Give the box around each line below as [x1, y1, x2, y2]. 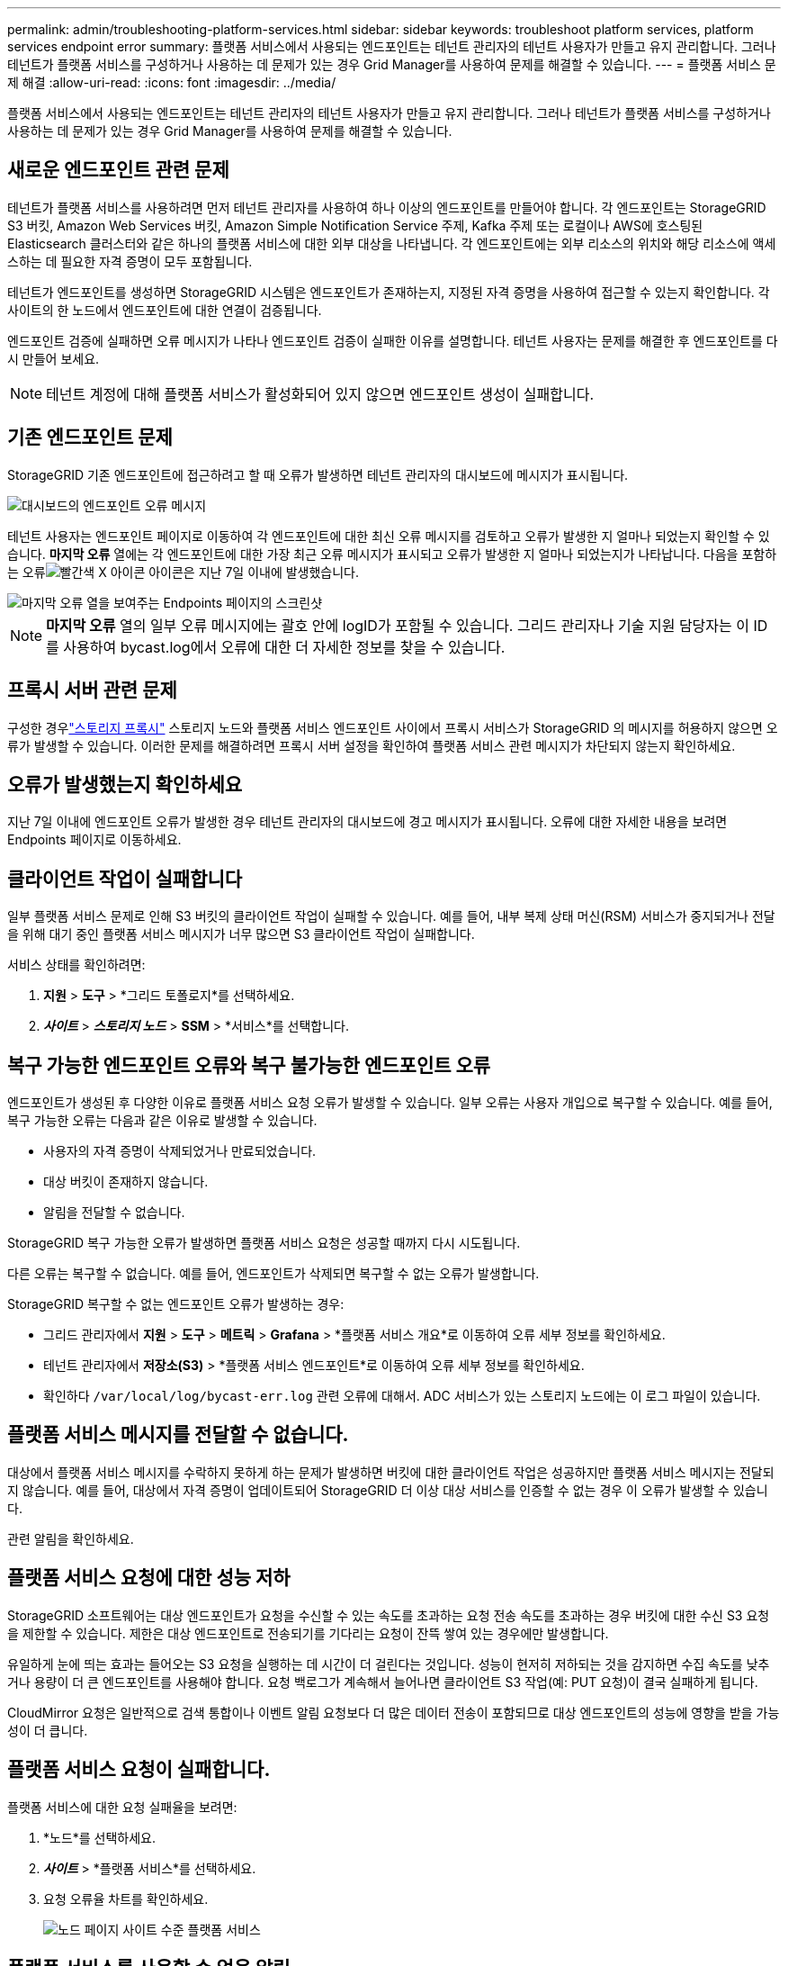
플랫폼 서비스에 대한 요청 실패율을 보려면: [7, 1799, 237, 1815]
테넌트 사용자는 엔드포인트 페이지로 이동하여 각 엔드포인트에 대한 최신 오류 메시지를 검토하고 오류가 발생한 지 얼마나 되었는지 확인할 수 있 [7, 528, 770, 544]
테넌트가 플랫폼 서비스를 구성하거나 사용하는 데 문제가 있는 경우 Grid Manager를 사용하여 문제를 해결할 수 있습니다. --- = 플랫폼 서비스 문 [7, 57, 776, 72]
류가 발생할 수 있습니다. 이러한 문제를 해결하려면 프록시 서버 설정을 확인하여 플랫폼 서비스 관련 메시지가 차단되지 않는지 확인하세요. [7, 737, 736, 753]
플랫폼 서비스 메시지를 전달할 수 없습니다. [7, 1423, 349, 1447]
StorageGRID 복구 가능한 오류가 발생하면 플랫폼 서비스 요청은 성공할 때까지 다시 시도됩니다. [7, 1235, 521, 1251]
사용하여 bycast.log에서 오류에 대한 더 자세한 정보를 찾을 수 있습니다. [63, 637, 506, 656]
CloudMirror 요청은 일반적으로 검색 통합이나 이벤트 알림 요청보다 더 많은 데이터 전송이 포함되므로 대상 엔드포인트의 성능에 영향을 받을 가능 [7, 1704, 780, 1720]
